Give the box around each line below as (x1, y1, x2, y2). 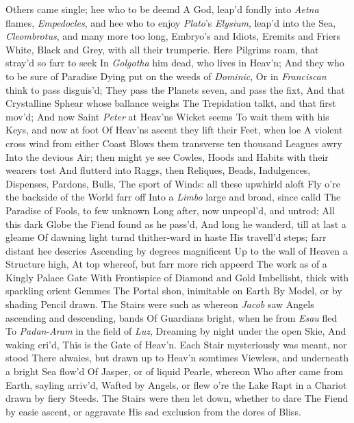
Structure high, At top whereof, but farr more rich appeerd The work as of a (5, 257, 327, 271)
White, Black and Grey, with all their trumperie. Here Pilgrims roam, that (5, 42, 319, 56)
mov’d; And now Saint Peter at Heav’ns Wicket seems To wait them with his (5, 109, 329, 123)
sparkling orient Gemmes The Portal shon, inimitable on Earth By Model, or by (5, 283, 342, 298)
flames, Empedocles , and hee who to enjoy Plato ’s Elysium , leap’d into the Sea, (5, 15, 336, 29)
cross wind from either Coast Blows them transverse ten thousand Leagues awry (5, 136, 342, 150)
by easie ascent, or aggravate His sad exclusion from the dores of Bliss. (5, 404, 301, 418)
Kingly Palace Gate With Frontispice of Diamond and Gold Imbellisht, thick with (5, 270, 349, 284)
